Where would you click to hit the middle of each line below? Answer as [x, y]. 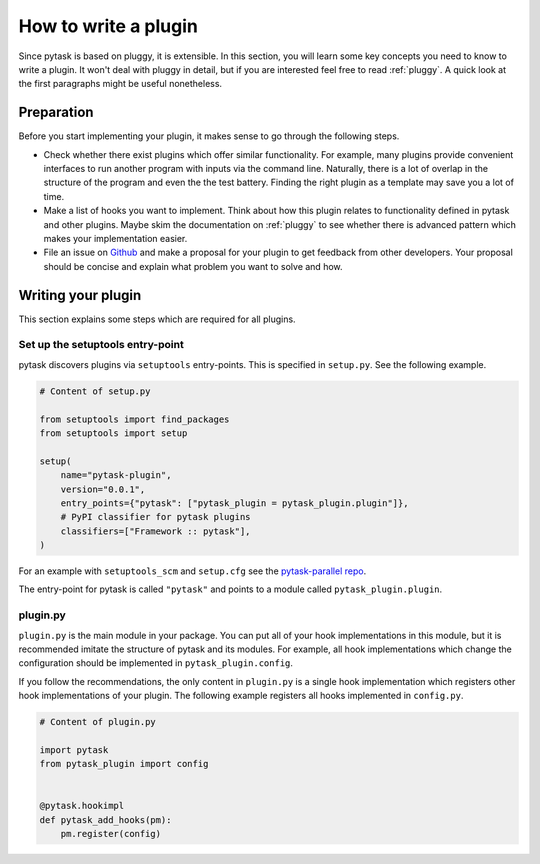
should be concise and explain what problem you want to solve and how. [193, 266]
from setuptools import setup [113, 433]
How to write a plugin [108, 26]
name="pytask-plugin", [116, 475]
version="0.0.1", [103, 489]
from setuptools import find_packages [134, 419]
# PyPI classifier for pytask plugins [155, 517]
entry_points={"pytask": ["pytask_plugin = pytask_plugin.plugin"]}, [234, 503]
